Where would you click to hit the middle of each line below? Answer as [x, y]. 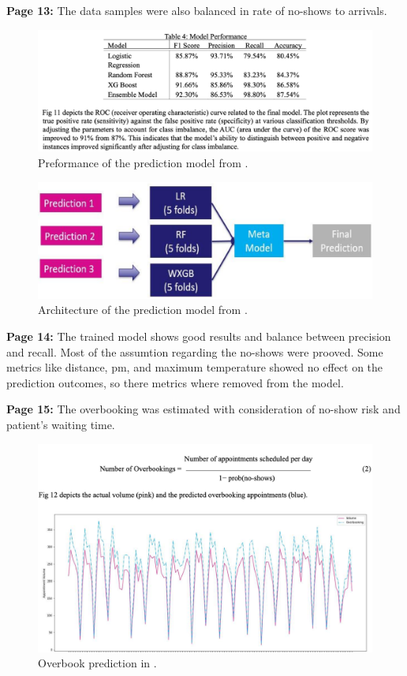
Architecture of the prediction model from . [143, 310]
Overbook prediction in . [97, 663]
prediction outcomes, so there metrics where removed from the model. [175, 382]
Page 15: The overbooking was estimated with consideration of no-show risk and [203, 409]
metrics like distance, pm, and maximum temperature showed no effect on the [195, 367]
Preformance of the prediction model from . [143, 163]
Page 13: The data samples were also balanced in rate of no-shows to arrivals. [197, 10]
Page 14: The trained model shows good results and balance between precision [199, 336]
